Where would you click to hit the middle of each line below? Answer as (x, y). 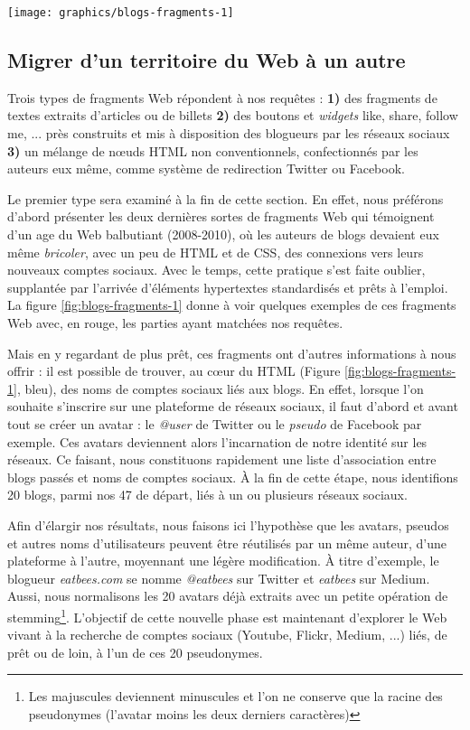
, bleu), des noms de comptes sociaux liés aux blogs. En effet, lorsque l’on (220, 388)
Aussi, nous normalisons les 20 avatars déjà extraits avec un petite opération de (228, 596)
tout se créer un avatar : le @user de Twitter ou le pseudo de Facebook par (215, 423)
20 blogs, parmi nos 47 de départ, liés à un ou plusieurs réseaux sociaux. (207, 495)
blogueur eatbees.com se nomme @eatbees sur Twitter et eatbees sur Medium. (219, 578)
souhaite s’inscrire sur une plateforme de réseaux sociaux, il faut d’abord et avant (233, 406)
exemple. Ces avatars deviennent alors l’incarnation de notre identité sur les (217, 441)
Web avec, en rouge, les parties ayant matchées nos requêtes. (175, 322)
